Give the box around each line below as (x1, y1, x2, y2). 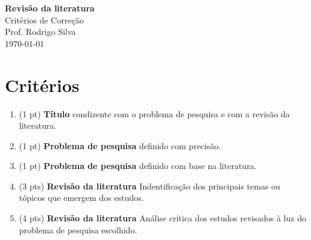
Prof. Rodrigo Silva (5, 25, 76, 38)
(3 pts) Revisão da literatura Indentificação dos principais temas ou (19, 179, 280, 192)
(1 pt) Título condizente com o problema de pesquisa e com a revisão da (19, 107, 290, 120)
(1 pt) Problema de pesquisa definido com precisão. (19, 139, 221, 152)
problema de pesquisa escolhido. (19, 223, 137, 236)
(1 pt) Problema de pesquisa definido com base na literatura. (19, 159, 257, 172)
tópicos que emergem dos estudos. (19, 191, 144, 204)
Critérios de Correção (5, 13, 84, 26)
